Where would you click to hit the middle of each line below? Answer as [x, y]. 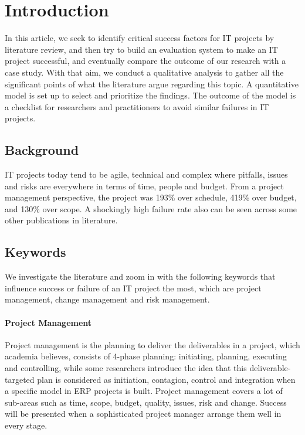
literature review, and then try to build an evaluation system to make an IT [141, 49]
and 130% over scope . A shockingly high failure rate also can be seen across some [151, 208]
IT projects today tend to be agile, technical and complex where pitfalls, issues [146, 174]
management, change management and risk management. [107, 299]
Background [42, 150]
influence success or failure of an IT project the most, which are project [133, 288]
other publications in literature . [61, 220]
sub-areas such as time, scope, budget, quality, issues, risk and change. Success [146, 402]
